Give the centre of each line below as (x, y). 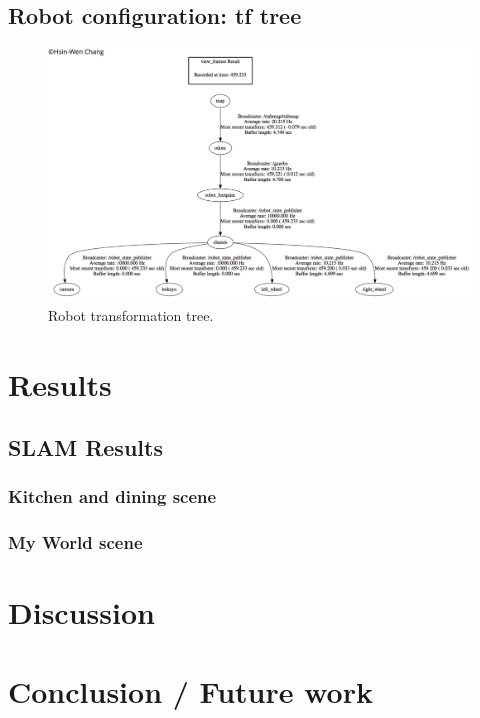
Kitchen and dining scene (112, 496)
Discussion (81, 612)
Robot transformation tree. (131, 314)
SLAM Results (85, 447)
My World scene (75, 542)
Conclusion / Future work (190, 690)
